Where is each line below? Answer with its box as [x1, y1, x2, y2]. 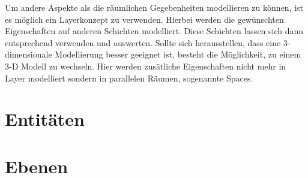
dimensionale [5, 48, 52, 61]
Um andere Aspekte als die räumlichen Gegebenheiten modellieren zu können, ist [5, 1, 304, 13]
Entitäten [5, 107, 85, 131]
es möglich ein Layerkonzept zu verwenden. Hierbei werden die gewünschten [5, 13, 284, 25]
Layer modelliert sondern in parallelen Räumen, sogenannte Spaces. [5, 71, 253, 84]
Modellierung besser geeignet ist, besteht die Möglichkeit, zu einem [55, 48, 301, 61]
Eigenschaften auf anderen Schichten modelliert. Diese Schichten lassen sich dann [5, 25, 304, 37]
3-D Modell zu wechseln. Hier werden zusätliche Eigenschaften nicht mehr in [5, 59, 286, 72]
